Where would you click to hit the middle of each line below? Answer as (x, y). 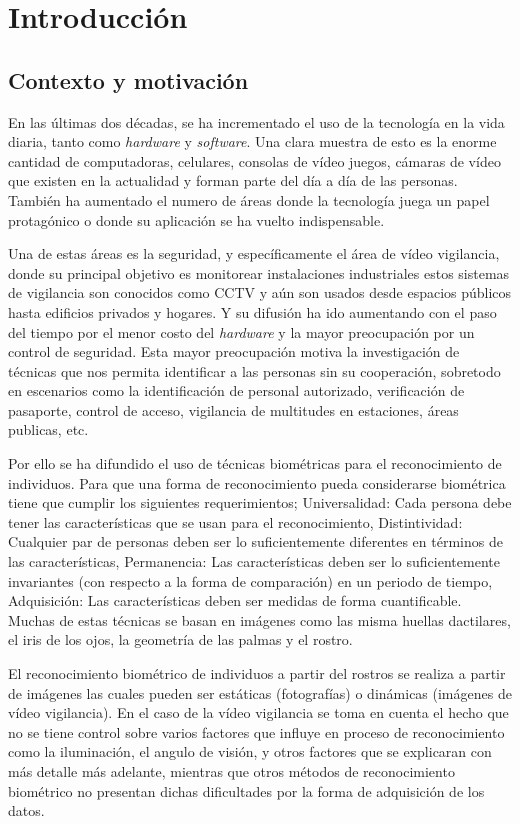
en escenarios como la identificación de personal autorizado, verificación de (236, 390)
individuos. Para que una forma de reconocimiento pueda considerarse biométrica (257, 482)
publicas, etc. (48, 429)
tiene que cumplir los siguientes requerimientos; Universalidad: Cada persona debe (260, 502)
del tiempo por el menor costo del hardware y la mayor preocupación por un (241, 331)
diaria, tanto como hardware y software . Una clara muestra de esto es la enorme (252, 141)
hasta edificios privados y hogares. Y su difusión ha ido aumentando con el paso (252, 311)
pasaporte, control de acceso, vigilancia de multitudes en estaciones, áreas (233, 409)
